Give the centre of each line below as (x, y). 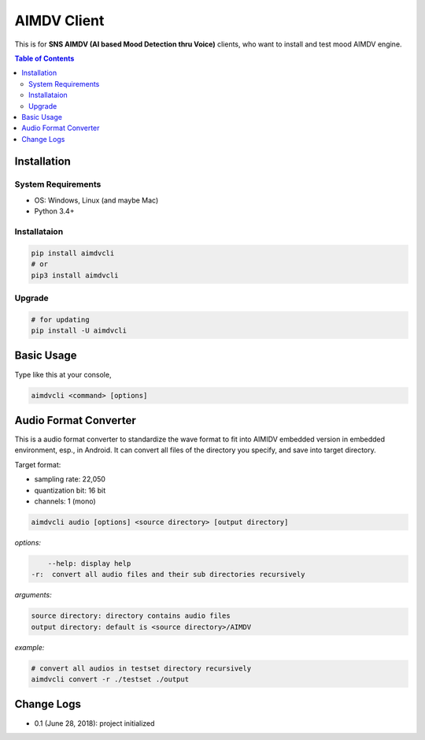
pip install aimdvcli (73, 253)
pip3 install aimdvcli (75, 275)
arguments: (33, 595)
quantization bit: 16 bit (70, 490)
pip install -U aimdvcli (79, 331)
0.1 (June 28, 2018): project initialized (94, 723)
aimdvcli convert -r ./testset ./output (110, 679)
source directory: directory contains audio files (131, 616)
